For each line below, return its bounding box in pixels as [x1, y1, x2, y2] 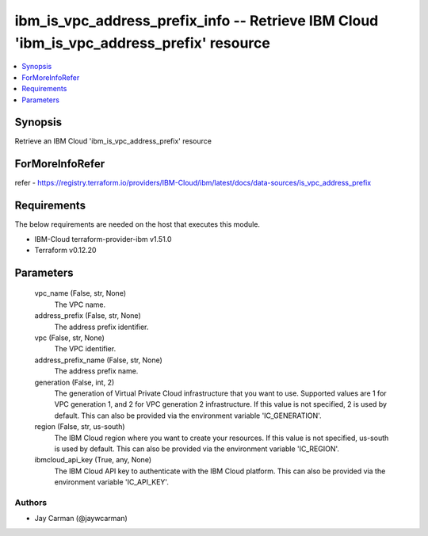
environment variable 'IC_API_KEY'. [54, 477, 170, 487]
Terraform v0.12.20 [34, 246, 97, 255]
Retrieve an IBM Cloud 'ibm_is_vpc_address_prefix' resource [14, 136, 212, 146]
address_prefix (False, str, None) [34, 311, 142, 320]
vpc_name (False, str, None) [34, 289, 127, 298]
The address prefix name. [54, 366, 139, 376]
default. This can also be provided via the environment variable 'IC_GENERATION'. [54, 411, 322, 420]
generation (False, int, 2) [34, 377, 115, 387]
